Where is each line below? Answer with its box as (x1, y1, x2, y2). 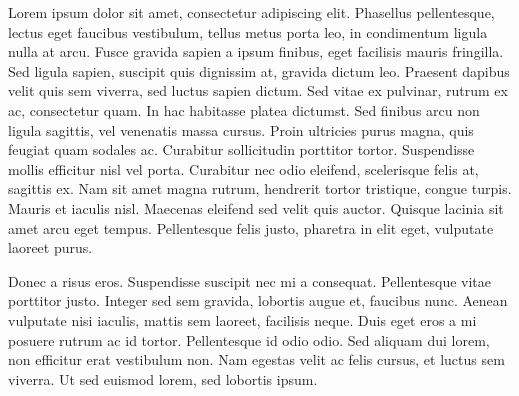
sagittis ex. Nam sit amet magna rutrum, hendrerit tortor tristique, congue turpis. (8, 178, 512, 199)
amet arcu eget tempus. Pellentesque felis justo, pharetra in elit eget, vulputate (8, 217, 494, 238)
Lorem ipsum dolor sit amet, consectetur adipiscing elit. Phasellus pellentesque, (8, 2, 495, 22)
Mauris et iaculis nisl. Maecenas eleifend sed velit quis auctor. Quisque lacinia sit (8, 197, 504, 218)
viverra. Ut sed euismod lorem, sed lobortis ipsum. (8, 368, 318, 389)
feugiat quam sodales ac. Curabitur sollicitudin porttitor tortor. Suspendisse (8, 139, 475, 160)
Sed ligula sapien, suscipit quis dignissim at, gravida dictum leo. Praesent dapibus (8, 60, 510, 81)
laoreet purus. (8, 237, 93, 258)
